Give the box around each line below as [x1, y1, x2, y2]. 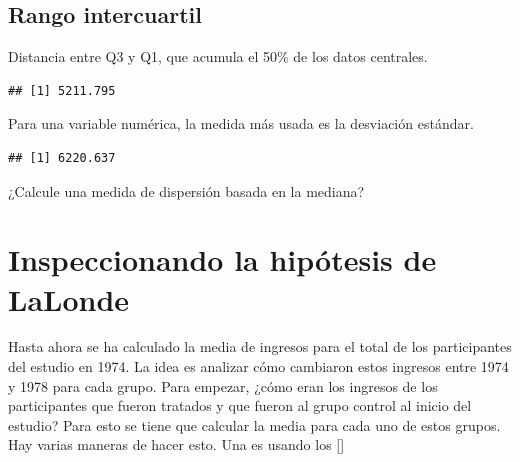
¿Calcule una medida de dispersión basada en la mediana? [8, 180, 365, 201]
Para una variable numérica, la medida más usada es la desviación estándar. [8, 113, 474, 134]
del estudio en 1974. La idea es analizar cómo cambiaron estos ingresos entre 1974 [8, 356, 509, 377]
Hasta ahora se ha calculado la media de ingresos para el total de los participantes [8, 336, 512, 357]
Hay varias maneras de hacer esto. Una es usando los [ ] [8, 434, 345, 455]
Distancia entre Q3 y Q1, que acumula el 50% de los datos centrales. [8, 46, 428, 67]
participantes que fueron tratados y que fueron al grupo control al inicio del [8, 395, 472, 416]
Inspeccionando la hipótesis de [8, 239, 437, 280]
